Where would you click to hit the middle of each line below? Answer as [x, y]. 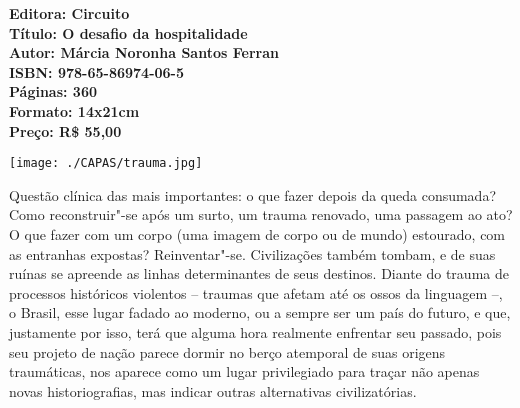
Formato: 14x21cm [74, 110]
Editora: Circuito [69, 13]
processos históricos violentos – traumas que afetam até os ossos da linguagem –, [256, 292]
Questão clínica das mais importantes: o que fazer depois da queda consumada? [253, 194]
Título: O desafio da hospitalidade [128, 32]
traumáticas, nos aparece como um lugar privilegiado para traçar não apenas [244, 371]
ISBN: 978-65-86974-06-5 [97, 71]
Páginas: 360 [53, 91]
